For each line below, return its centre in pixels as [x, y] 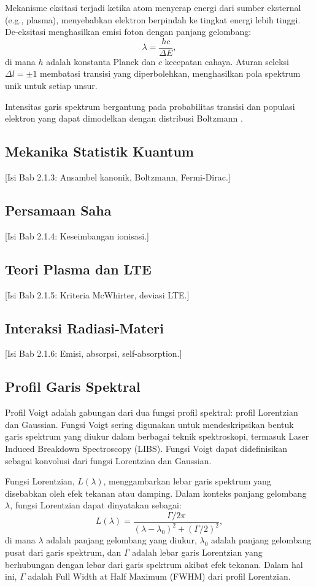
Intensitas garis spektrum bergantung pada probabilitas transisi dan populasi [150, 106]
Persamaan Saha [58, 210]
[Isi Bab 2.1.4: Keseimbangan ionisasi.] [77, 235]
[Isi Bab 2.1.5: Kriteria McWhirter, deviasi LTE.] [97, 294]
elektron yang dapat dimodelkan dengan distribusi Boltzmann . [124, 118]
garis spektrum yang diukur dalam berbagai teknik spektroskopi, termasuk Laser [157, 436]
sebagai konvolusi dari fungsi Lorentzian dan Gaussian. [108, 460]
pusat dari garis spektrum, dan [63, 552]
